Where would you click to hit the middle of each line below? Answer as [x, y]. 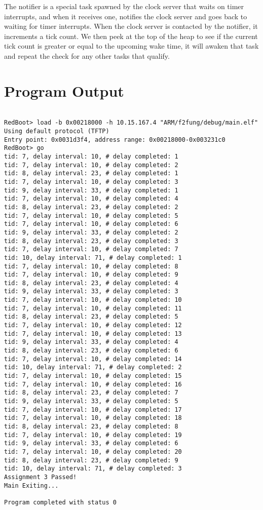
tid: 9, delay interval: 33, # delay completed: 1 [91, 190]
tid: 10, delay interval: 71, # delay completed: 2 [93, 367]
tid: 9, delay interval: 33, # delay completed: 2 [91, 232]
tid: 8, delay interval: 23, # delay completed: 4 [91, 283]
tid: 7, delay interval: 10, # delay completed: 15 [93, 376]
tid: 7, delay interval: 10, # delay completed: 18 [93, 418]
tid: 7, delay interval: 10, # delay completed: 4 [91, 199]
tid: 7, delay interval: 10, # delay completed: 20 [93, 452]
